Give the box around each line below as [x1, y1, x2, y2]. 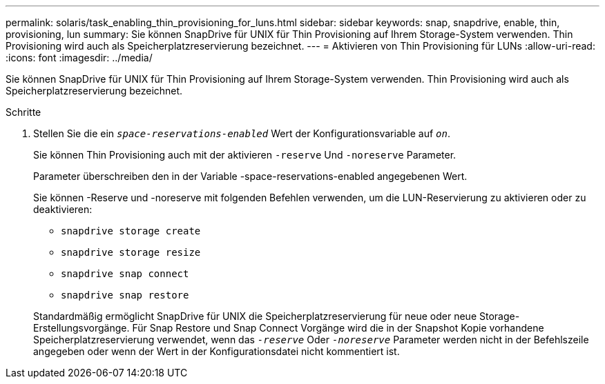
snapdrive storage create [61, 225, 201, 236]
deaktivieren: [33, 203, 93, 215]
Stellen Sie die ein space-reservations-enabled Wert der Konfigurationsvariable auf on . [33, 128, 450, 139]
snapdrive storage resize [61, 247, 201, 258]
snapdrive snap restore [61, 290, 189, 301]
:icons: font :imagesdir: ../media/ [6, 52, 153, 63]
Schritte [6, 106, 41, 118]
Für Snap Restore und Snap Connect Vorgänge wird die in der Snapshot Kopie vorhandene [132, 322, 544, 334]
